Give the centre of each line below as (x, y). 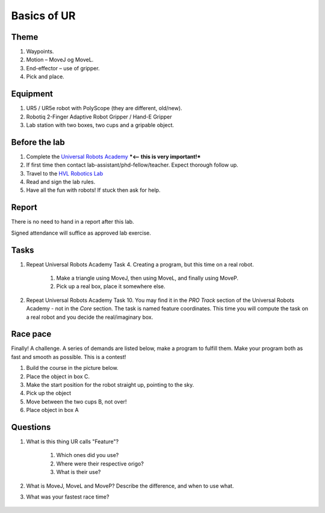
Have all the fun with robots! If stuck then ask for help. (93, 190)
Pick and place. (45, 77)
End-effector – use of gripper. (63, 68)
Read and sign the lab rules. (61, 182)
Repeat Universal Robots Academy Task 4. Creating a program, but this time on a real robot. (140, 264)
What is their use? (79, 472)
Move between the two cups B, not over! (76, 401)
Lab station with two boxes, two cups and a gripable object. (100, 125)
